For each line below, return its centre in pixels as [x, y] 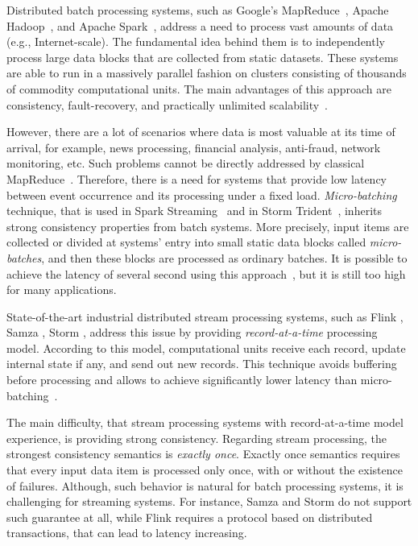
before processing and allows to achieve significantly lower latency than [182, 380]
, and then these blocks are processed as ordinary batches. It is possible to [224, 257]
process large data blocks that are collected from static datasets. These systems [203, 57]
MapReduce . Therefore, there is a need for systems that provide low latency [197, 178]
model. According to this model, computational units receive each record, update [206, 347]
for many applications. [62, 290]
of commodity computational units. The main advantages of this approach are [199, 88]
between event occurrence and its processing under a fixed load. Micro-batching [202, 194]
